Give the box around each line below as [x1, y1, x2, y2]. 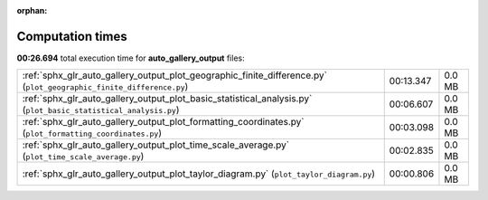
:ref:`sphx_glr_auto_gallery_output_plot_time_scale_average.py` [22, 138, 289, 151]
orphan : [16, 5, 48, 15]
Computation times [16, 28, 127, 44]
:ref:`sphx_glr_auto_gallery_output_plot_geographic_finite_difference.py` [22, 69, 327, 81]
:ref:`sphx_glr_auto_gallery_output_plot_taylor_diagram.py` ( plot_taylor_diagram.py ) [22, 167, 375, 180]
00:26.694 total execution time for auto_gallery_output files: [16, 52, 245, 63]
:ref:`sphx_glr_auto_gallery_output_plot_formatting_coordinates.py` [22, 116, 305, 129]
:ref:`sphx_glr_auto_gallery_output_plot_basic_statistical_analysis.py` [22, 92, 313, 105]
